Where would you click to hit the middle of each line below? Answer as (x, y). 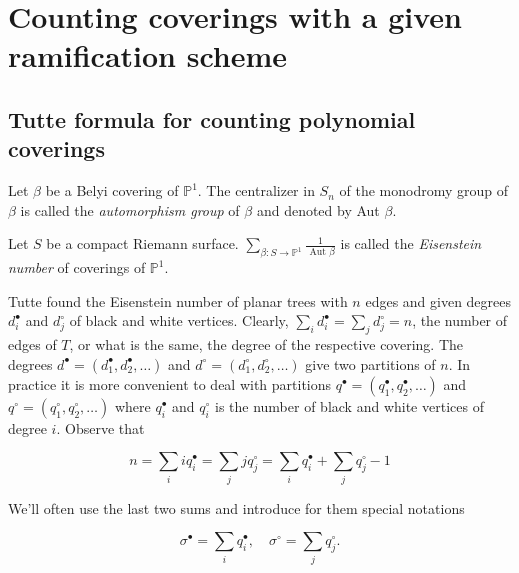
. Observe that (100, 427)
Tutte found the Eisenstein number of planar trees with (178, 300)
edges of (32, 344)
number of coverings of (77, 267)
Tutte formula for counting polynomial (212, 118)
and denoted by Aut (318, 209)
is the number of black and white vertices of (349, 405)
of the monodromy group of (424, 190)
